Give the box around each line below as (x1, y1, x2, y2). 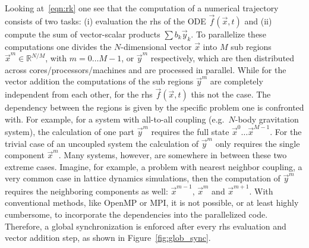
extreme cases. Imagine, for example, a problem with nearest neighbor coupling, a (5, 160, 302, 172)
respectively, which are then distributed (150, 52, 295, 64)
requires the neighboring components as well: (5, 184, 168, 197)
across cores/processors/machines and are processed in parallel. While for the (5, 63, 286, 76)
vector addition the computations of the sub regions (5, 75, 194, 87)
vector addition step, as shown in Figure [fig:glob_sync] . (5, 231, 211, 244)
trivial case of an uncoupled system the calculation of (5, 137, 199, 149)
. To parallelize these (191, 27, 266, 40)
